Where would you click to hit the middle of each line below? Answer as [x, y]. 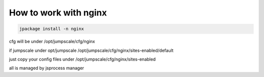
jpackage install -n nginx [52, 29]
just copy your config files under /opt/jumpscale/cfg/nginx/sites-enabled [82, 59]
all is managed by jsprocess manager [46, 68]
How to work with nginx [58, 13]
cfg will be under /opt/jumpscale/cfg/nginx [52, 42]
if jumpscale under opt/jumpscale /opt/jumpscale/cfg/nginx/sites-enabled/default [91, 50]
